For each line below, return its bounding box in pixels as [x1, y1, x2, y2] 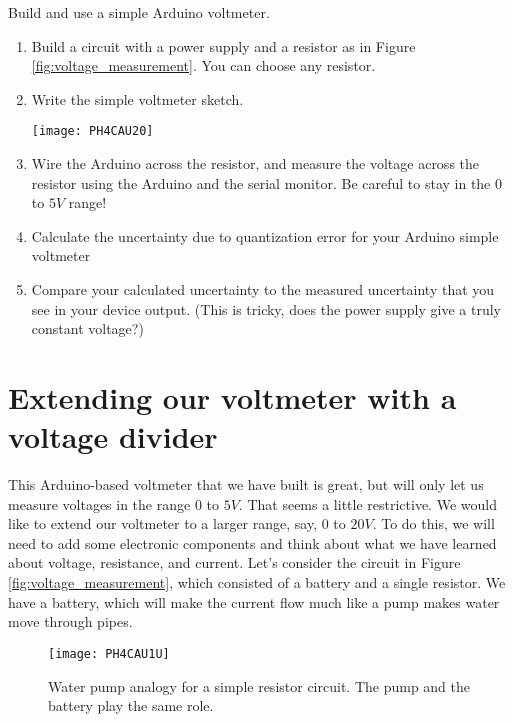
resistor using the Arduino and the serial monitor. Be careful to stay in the [31, 172, 491, 193]
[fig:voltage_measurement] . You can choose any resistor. [31, 55, 376, 76]
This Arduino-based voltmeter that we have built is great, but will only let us [8, 474, 484, 495]
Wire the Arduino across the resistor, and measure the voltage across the [31, 153, 480, 174]
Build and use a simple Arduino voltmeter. [8, 2, 270, 22]
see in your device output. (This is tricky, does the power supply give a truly [31, 298, 501, 319]
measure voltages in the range [8, 493, 191, 514]
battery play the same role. [48, 695, 214, 716]
